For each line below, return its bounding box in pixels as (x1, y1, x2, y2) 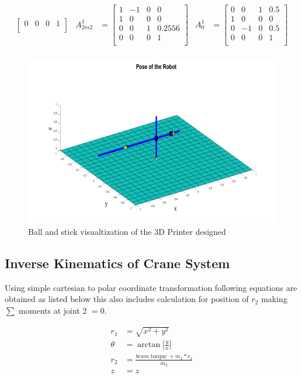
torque (150, 353, 167, 360)
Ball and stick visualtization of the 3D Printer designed (28, 225, 226, 237)
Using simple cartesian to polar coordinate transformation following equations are (5, 281, 297, 293)
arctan (137, 341, 161, 349)
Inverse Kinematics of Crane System (5, 254, 230, 272)
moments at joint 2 (19, 304, 87, 316)
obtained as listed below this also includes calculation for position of (5, 293, 249, 305)
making (261, 293, 287, 305)
